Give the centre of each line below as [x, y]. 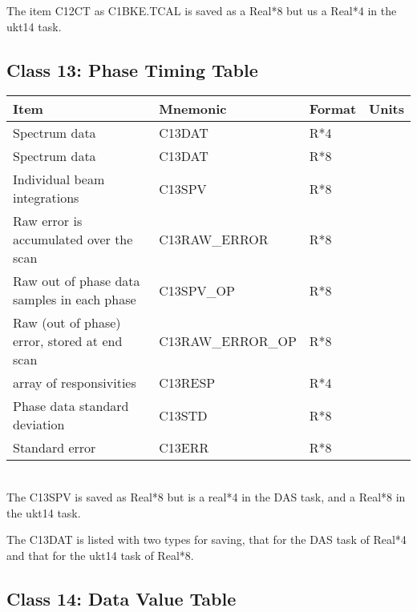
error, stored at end [68, 341]
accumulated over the [73, 240]
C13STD [183, 415]
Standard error [55, 448]
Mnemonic [193, 109]
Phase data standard [71, 406]
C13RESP [187, 383]
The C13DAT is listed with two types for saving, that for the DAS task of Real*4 [206, 540]
